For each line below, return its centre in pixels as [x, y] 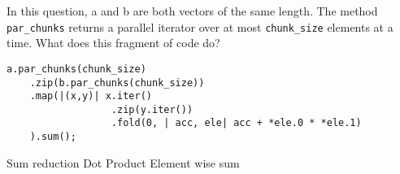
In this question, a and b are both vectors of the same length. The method [192, 11]
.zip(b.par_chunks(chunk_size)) [117, 83]
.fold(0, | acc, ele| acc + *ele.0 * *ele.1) [236, 123]
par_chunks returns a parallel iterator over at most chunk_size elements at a [200, 26]
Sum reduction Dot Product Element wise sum [123, 162]
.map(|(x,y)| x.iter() [91, 96]
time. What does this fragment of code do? [113, 43]
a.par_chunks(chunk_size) [76, 69]
